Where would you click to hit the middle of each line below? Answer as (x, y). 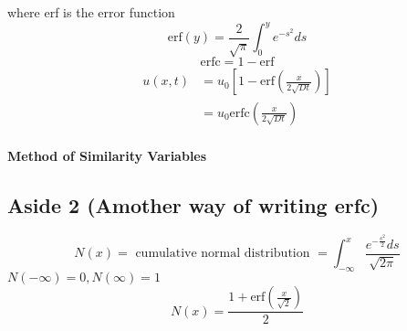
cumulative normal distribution (223, 254)
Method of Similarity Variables (107, 155)
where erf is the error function (91, 12)
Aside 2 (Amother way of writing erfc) (193, 204)
